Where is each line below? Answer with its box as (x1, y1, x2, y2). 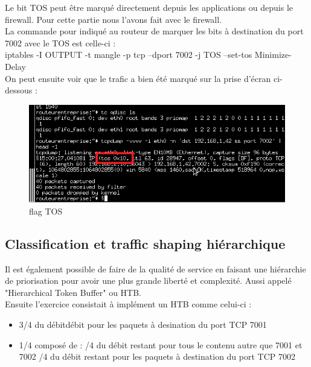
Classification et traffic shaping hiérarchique (5, 234, 286, 253)
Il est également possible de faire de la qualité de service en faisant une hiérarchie (5, 262, 306, 275)
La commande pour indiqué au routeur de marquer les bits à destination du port (5, 25, 304, 37)
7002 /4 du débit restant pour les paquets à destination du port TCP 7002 (19, 350, 295, 363)
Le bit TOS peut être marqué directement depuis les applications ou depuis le (5, 1, 293, 13)
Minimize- (254, 48, 292, 61)
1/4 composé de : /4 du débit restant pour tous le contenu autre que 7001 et (19, 338, 303, 351)
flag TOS (29, 204, 63, 217)
